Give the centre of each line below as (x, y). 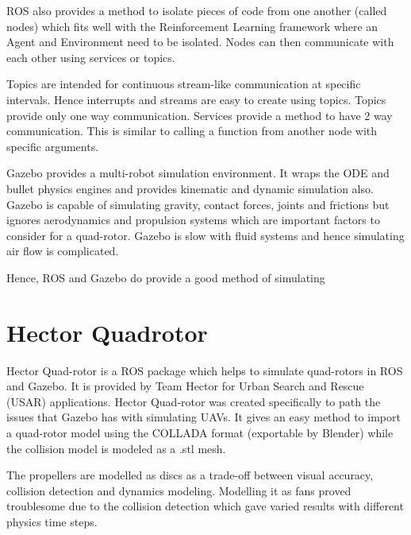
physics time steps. (52, 521)
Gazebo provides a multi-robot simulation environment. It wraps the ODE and (198, 173)
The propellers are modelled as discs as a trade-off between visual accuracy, (190, 475)
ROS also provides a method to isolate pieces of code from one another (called (197, 10)
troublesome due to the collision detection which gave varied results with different (205, 506)
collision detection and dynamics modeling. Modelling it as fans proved (179, 490)
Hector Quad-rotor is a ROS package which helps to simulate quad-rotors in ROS (205, 370)
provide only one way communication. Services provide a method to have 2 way (200, 115)
